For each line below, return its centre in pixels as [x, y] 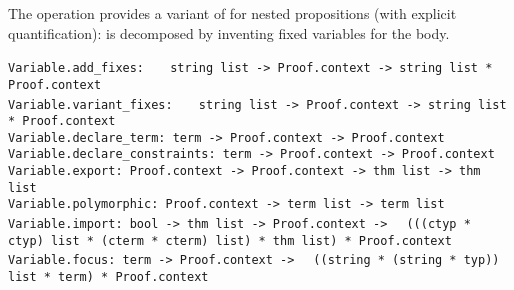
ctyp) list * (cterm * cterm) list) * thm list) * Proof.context [230, 240]
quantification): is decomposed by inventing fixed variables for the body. [229, 32]
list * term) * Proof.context [108, 277]
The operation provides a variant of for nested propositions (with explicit [232, 13]
